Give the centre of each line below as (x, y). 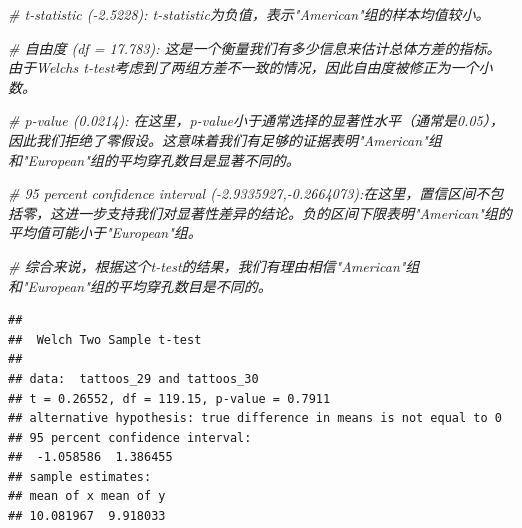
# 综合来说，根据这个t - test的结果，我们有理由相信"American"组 (214, 265)
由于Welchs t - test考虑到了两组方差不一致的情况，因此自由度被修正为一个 (243, 67)
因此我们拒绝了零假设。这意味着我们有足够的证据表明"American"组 (225, 139)
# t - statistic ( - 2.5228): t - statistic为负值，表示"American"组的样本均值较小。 (249, 14)
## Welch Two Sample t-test (105, 339)
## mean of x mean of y (87, 496)
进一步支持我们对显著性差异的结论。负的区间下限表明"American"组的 (287, 212)
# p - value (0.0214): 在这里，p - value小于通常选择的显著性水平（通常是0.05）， (256, 120)
